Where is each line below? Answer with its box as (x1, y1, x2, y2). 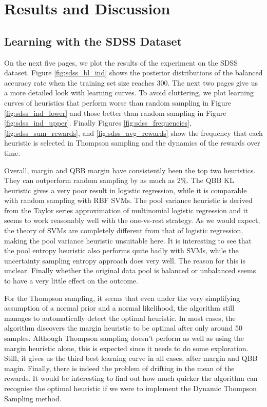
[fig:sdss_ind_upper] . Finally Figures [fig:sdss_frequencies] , (4, 117, 192, 128)
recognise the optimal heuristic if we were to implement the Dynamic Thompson (4, 382, 257, 393)
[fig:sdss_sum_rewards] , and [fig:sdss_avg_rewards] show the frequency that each (4, 127, 263, 138)
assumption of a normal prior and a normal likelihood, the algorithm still (4, 302, 235, 313)
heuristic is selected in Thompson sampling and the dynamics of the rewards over (4, 137, 260, 148)
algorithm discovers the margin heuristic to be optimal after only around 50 (4, 322, 243, 333)
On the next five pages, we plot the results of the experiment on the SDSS (4, 57, 238, 68)
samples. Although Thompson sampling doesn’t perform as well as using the (4, 333, 244, 343)
